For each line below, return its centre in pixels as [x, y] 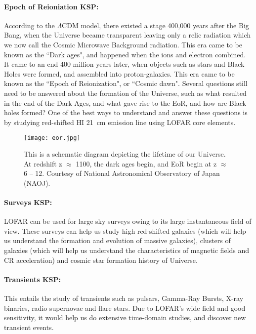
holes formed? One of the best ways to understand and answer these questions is [126, 112]
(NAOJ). [37, 183]
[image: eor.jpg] [52, 138]
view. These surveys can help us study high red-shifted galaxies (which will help [125, 230]
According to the [29, 25]
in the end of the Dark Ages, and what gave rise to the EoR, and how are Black [125, 103]
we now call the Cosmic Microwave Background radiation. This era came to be [123, 44]
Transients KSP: [32, 279]
